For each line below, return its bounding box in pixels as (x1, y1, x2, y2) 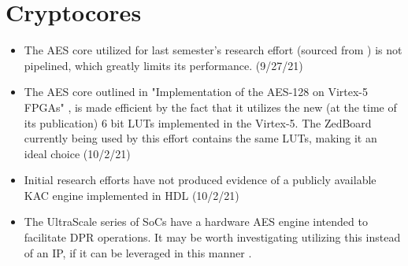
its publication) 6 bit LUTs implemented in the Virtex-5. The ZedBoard (24, 114, 372, 131)
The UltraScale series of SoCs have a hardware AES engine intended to (24, 213, 368, 230)
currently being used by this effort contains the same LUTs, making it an (24, 130, 377, 146)
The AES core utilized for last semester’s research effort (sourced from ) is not (24, 42, 402, 58)
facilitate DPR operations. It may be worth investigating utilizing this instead (24, 229, 401, 246)
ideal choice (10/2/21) (24, 145, 131, 161)
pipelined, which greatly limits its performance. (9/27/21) (24, 57, 303, 73)
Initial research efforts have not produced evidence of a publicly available (24, 172, 376, 188)
